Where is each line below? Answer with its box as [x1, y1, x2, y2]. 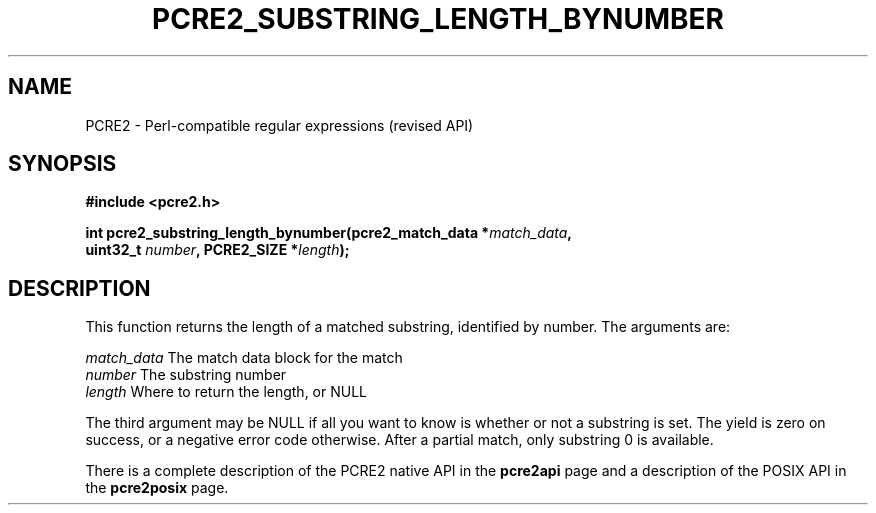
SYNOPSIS [8, 151, 117, 177]
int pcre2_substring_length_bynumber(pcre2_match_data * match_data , [85, 224, 573, 242]
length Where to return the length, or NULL [85, 383, 368, 401]
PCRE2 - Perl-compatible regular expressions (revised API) [85, 116, 474, 134]
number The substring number [85, 366, 287, 384]
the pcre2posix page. [85, 479, 229, 497]
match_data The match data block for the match [85, 349, 403, 367]
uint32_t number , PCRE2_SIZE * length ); [85, 241, 350, 259]
